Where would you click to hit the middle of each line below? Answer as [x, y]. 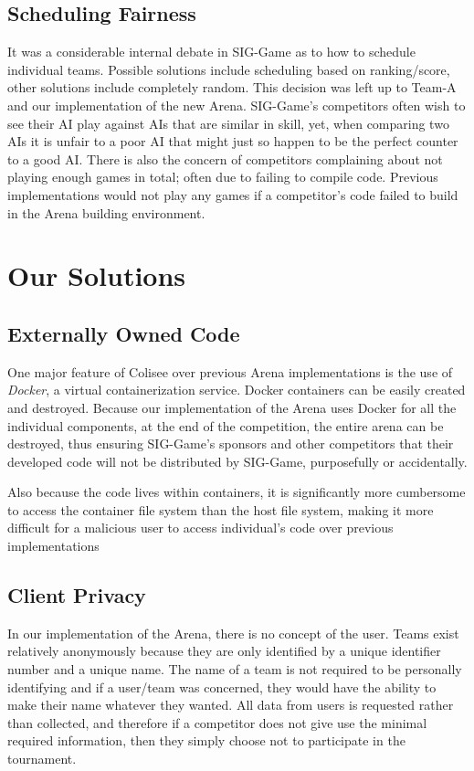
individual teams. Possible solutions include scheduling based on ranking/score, [229, 69]
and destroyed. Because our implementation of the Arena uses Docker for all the [232, 407]
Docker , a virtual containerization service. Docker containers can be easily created [237, 390]
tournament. [42, 759]
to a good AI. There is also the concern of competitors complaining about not [225, 158]
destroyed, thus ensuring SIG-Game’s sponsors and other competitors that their [231, 444]
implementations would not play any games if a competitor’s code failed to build [233, 194]
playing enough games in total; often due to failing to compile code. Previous [223, 177]
